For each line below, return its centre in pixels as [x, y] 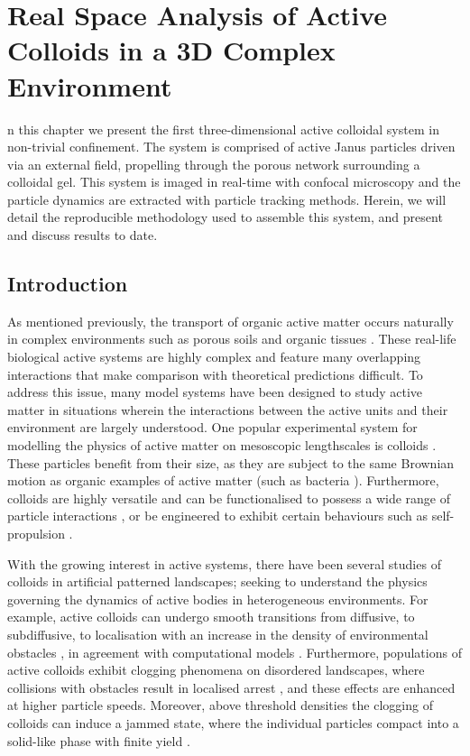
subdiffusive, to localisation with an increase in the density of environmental [218, 634]
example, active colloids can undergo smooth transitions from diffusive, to [211, 617]
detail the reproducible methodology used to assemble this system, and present [225, 217]
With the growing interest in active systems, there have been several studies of [224, 563]
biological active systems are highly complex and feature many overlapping [214, 357]
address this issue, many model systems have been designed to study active [215, 392]
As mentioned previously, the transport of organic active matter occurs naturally [230, 321]
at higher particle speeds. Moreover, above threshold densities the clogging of [220, 705]
